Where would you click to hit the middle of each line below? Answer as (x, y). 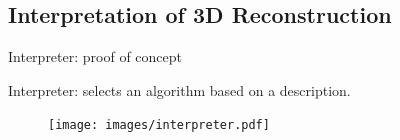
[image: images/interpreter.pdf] (159, 125)
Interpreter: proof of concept (95, 56)
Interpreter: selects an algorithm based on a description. (179, 89)
